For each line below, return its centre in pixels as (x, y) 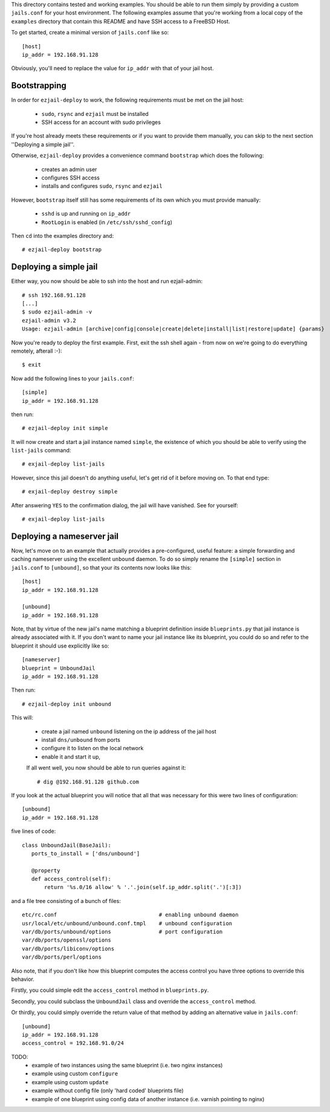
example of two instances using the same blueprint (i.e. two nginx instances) (127, 1065)
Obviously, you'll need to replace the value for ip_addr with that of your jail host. (112, 68)
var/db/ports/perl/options (62, 957)
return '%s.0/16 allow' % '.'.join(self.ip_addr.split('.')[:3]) (143, 887)
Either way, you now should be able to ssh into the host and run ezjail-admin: (107, 281)
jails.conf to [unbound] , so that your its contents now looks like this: (101, 567)
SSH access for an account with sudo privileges (101, 122)
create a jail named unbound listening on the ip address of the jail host (129, 731)
